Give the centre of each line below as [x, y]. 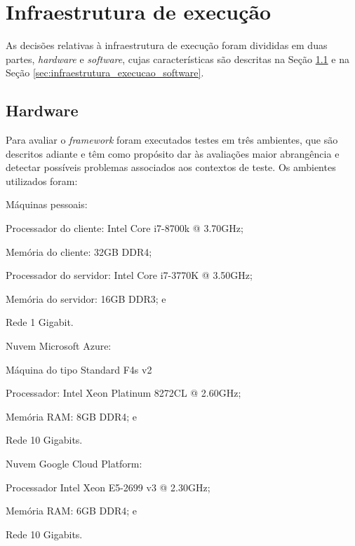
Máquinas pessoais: [47, 204]
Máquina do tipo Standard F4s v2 [79, 369]
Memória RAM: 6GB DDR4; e [71, 511]
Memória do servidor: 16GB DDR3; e [86, 298]
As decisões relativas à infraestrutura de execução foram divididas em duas [167, 45]
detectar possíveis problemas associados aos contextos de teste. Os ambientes [171, 167]
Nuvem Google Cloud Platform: [74, 464]
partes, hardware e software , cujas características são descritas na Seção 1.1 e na [177, 59]
